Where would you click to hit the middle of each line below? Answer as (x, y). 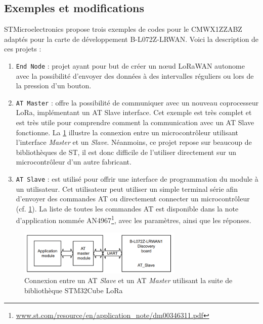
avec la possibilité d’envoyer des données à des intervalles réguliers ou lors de (135, 75)
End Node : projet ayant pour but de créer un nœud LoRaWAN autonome (130, 65)
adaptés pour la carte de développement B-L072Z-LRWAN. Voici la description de (131, 39)
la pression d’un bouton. (54, 86)
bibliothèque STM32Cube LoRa (74, 290)
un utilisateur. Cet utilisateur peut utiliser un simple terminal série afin (127, 188)
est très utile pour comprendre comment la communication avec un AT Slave (135, 122)
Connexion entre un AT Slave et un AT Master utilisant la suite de (128, 280)
